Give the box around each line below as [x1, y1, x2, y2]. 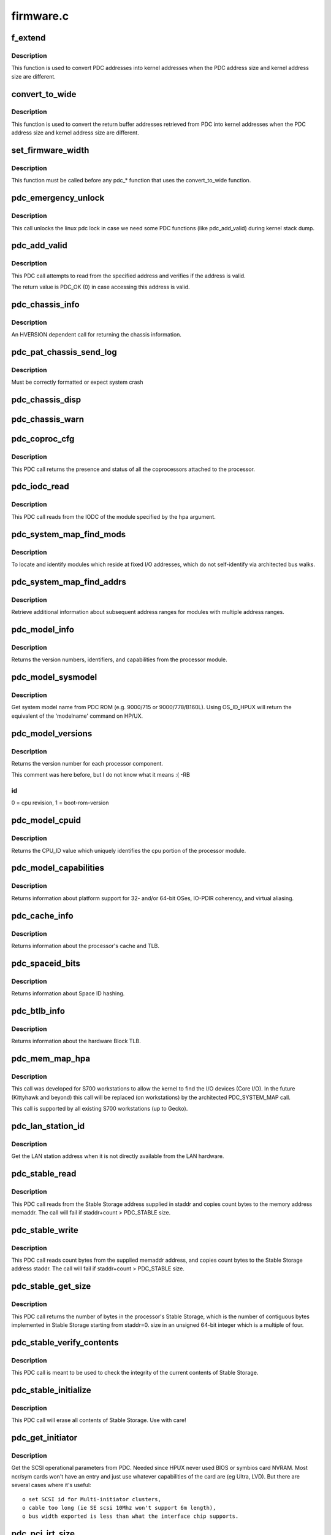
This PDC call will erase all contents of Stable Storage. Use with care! [11, 1416, 186, 1424]
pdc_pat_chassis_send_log [11, 347, 117, 357]
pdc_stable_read [11, 1168, 77, 1179]
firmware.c [11, 9, 69, 23]
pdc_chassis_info [11, 299, 80, 309]
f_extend [11, 33, 46, 43]
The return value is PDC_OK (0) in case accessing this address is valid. [11, 283, 190, 291]
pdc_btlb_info [11, 1006, 66, 1016]
